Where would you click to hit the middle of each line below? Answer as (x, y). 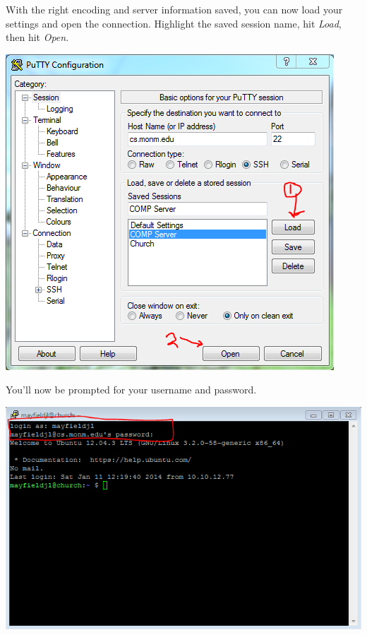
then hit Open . (37, 37)
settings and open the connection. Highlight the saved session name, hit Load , (174, 23)
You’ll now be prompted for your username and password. (131, 390)
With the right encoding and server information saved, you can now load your (174, 9)
